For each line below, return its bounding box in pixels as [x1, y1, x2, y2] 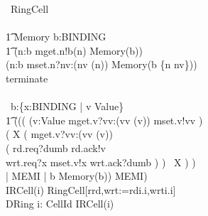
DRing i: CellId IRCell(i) [6, 196, 114, 211]
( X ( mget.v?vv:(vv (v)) [6, 126, 113, 141]
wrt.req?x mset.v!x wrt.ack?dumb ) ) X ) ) [6, 154, 196, 169]
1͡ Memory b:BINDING [6, 29, 106, 44]
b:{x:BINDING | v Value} [10, 99, 124, 114]
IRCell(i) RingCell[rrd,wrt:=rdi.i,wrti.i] [6, 182, 176, 197]
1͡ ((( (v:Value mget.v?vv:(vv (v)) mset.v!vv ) [6, 112, 203, 127]
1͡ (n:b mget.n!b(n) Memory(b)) [6, 43, 143, 58]
